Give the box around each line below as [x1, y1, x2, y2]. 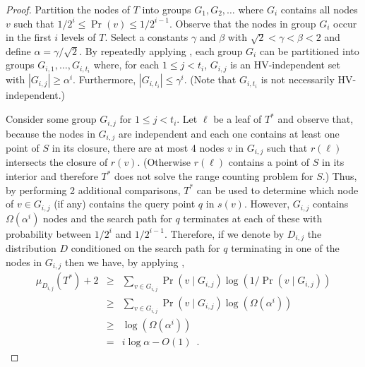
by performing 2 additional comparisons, [6, 182, 181, 197]
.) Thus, [322, 169, 357, 183]
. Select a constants [104, 30, 189, 44]
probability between [6, 226, 92, 241]
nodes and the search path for [43, 210, 172, 225]
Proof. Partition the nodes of [6, 2, 131, 16]
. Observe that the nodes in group [169, 16, 316, 30]
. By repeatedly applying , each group [79, 43, 243, 58]
